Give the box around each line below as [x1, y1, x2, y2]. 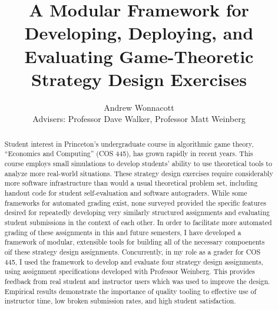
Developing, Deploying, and [24, 21, 254, 45]
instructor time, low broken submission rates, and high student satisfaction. [4, 296, 236, 306]
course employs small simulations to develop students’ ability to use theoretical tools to [4, 158, 272, 168]
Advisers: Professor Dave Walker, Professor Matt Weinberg [32, 113, 246, 125]
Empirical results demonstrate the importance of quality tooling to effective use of [4, 286, 257, 296]
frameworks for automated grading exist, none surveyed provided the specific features [4, 197, 266, 207]
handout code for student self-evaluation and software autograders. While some [4, 187, 247, 197]
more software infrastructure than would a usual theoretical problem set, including [4, 178, 258, 188]
